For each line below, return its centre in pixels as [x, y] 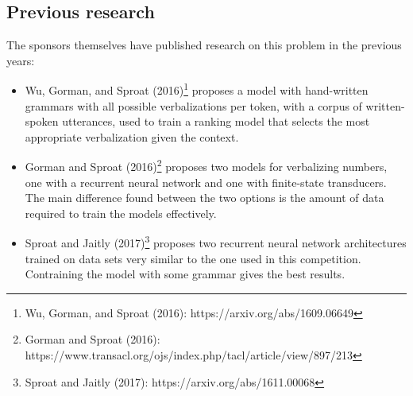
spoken [42, 121]
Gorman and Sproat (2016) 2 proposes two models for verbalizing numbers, [206, 165]
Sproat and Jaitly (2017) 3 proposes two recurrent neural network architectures [216, 242]
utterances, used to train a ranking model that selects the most [216, 121]
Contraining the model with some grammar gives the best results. [185, 274]
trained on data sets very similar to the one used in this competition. [193, 258]
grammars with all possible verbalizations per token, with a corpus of [193, 105]
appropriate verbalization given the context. [132, 136]
